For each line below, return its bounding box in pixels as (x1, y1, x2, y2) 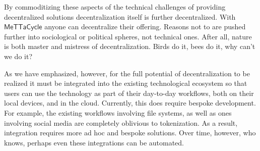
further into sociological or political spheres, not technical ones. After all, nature (4, 31, 252, 41)
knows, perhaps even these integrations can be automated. (4, 137, 184, 147)
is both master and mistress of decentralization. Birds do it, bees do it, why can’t (4, 41, 255, 52)
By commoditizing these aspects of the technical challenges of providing (4, 2, 226, 12)
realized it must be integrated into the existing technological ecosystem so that (4, 78, 247, 88)
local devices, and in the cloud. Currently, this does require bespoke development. (4, 97, 256, 108)
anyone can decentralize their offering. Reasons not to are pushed (44, 21, 246, 32)
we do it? (4, 51, 32, 61)
